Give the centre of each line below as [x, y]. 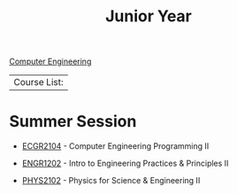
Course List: [38, 82]
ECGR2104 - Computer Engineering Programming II [115, 146]
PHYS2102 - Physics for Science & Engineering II [111, 181]
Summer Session [73, 122]
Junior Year [149, 16]
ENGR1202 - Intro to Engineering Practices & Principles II [125, 163]
